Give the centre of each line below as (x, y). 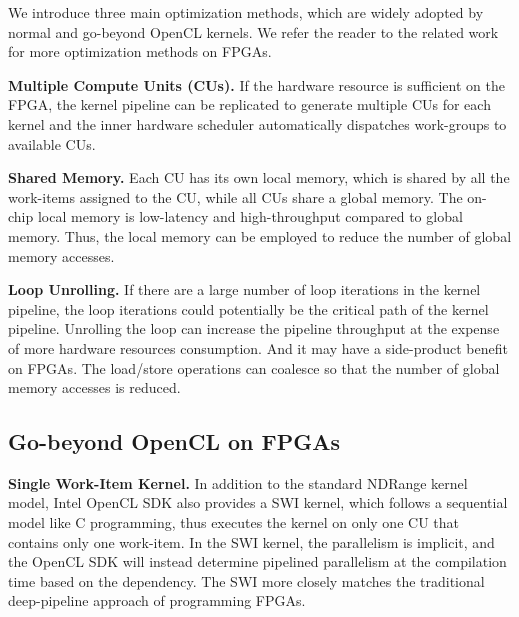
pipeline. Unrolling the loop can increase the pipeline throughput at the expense (254, 328)
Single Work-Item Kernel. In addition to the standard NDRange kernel (238, 482)
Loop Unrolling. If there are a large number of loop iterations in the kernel (244, 289)
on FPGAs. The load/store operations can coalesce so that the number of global (254, 367)
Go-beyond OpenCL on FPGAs (174, 441)
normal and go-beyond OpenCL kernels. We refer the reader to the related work (253, 31)
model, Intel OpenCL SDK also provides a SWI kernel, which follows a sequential (258, 502)
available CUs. (52, 143)
